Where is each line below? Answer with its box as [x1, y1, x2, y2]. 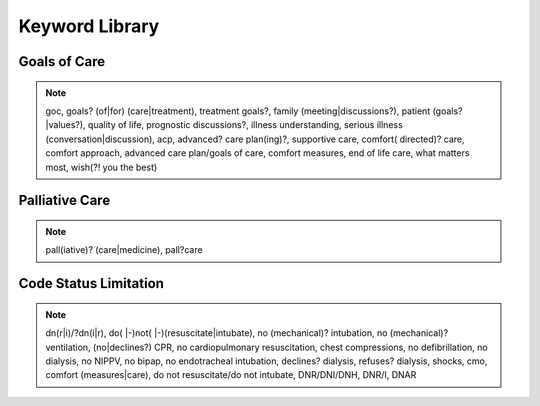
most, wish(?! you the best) [45, 161, 158, 173]
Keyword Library [18, 15, 160, 37]
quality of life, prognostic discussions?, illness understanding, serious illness [87, 119, 404, 131]
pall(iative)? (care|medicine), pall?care [45, 244, 204, 256]
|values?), [45, 119, 86, 131]
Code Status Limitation [18, 275, 165, 292]
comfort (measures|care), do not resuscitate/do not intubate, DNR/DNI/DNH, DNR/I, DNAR [45, 369, 417, 381]
